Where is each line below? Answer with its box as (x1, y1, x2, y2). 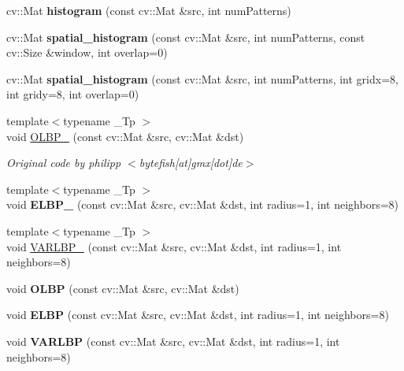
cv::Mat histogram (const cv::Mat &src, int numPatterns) (6, 2, 291, 18)
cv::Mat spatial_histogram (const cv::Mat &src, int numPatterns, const (6, 28, 365, 45)
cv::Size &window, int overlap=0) (6, 44, 168, 61)
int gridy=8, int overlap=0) (6, 86, 139, 102)
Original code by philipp (6, 154, 121, 171)
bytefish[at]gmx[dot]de (139, 154, 243, 171)
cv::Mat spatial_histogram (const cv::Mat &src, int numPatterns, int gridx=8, (6, 70, 398, 87)
